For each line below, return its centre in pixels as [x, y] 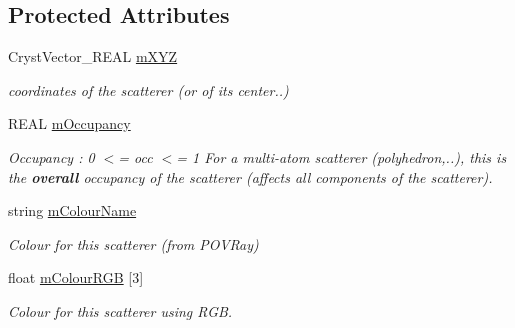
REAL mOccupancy [69, 123]
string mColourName [72, 210]
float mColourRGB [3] [76, 277]
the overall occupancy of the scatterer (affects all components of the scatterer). [250, 176]
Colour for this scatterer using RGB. [120, 310]
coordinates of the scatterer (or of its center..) [148, 89]
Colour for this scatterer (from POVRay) [133, 243]
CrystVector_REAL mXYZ [93, 56]
